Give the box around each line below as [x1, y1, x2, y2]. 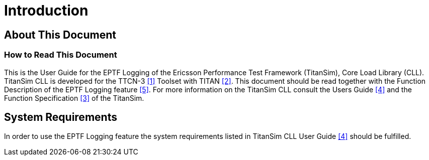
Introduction [4, 2, 89, 19]
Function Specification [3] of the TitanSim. [4, 93, 144, 102]
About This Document [4, 28, 116, 41]
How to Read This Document [4, 50, 117, 60]
